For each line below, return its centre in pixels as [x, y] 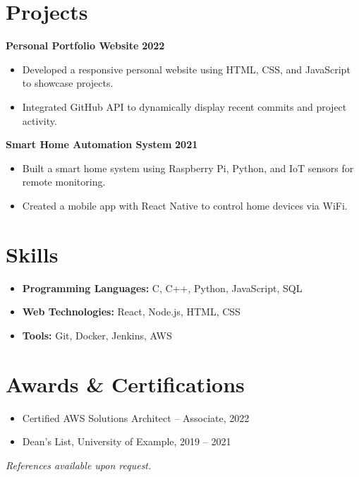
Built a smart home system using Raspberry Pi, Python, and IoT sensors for [188, 168]
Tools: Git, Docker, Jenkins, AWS [97, 335]
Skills [32, 254]
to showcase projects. [68, 83]
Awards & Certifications [125, 384]
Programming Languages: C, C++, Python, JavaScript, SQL [162, 288]
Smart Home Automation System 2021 [102, 144]
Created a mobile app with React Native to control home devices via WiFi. [185, 205]
